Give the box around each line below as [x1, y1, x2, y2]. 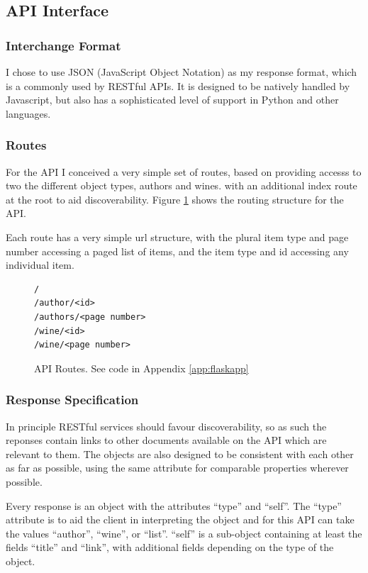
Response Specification [6, 391, 139, 408]
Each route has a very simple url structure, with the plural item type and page [6, 229, 349, 244]
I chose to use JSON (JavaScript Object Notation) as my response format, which [6, 65, 357, 79]
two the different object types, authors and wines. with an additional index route [6, 178, 357, 193]
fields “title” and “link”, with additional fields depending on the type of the [6, 540, 334, 555]
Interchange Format [6, 36, 121, 54]
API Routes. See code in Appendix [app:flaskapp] [34, 360, 249, 375]
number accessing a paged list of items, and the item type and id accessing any [6, 243, 349, 258]
